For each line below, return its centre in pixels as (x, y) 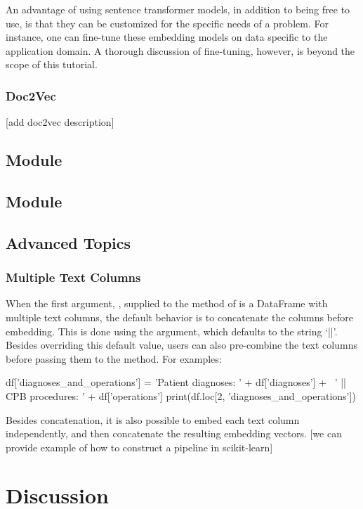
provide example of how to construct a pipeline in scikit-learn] (139, 447)
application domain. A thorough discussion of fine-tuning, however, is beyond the (180, 50)
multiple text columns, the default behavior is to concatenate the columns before (179, 317)
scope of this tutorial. (52, 64)
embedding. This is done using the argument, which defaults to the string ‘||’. (172, 331)
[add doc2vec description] (60, 122)
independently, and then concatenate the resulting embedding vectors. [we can (174, 433)
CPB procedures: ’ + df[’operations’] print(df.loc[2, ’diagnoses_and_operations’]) (181, 395)
